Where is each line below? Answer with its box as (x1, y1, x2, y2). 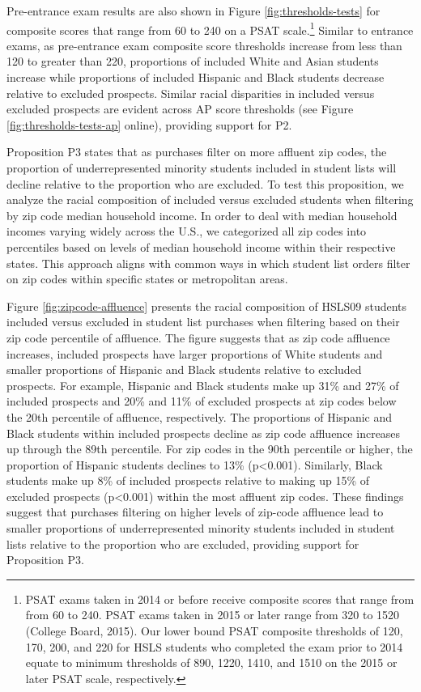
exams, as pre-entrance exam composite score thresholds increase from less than (6, 36, 402, 53)
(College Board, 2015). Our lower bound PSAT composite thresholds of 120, (25, 622, 403, 639)
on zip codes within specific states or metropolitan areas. (6, 270, 288, 287)
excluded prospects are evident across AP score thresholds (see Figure (6, 100, 354, 117)
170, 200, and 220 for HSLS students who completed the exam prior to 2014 (25, 638, 403, 655)
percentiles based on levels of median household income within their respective (6, 238, 396, 255)
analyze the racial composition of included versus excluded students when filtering (6, 191, 414, 208)
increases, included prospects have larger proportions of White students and (6, 345, 383, 362)
